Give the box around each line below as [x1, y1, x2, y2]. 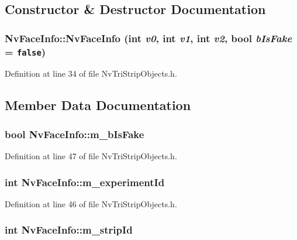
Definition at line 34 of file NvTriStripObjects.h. [5, 67, 177, 80]
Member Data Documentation [5, 96, 191, 114]
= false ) [5, 44, 46, 59]
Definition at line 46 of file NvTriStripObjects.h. [5, 197, 177, 210]
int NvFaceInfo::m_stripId [5, 222, 133, 237]
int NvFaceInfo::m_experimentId [5, 174, 165, 189]
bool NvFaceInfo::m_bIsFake [5, 126, 144, 141]
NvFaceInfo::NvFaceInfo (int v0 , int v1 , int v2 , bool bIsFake [5, 30, 292, 45]
